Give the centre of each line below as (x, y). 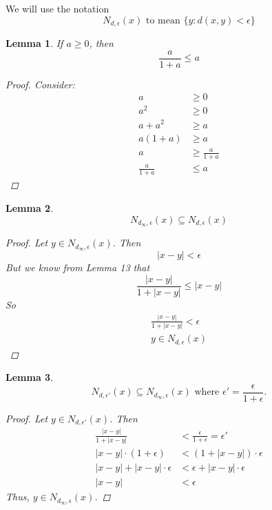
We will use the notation (57, 8)
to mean (163, 20)
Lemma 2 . (30, 207)
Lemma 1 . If (34, 43)
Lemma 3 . (30, 377)
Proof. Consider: (40, 84)
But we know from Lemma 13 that (78, 267)
